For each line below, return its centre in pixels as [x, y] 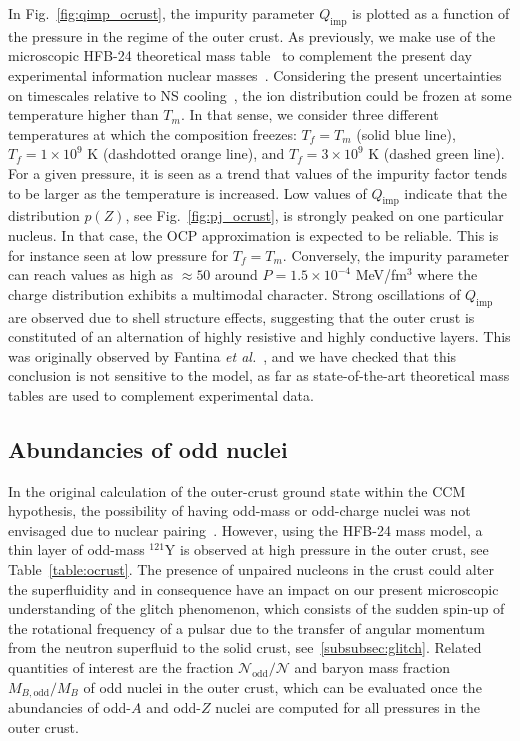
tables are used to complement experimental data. [161, 394]
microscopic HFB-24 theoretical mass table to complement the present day [240, 55]
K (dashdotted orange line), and [186, 153]
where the [447, 274]
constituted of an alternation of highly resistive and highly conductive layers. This [259, 336]
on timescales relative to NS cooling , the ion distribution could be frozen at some [260, 94]
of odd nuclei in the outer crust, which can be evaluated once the [282, 686]
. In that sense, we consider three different [309, 114]
